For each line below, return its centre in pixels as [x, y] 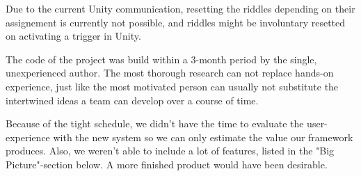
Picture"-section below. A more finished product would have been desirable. [167, 164]
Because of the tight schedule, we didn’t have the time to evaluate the [155, 123]
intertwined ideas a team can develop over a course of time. [132, 100]
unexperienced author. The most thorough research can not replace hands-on [170, 73]
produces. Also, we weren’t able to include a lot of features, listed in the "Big [170, 151]
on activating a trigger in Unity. [73, 36]
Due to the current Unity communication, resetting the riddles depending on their [180, 8]
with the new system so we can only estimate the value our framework [203, 137]
